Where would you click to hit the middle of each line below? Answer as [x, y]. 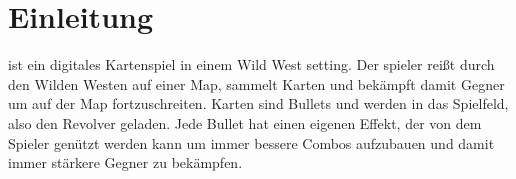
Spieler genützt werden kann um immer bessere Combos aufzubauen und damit [251, 142]
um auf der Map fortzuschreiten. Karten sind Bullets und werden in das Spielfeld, [258, 103]
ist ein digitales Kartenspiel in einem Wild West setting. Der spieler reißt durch [251, 64]
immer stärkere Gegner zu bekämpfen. [125, 162]
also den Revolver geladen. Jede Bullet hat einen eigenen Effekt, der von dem [245, 122]
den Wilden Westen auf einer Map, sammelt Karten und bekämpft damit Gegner [256, 83]
